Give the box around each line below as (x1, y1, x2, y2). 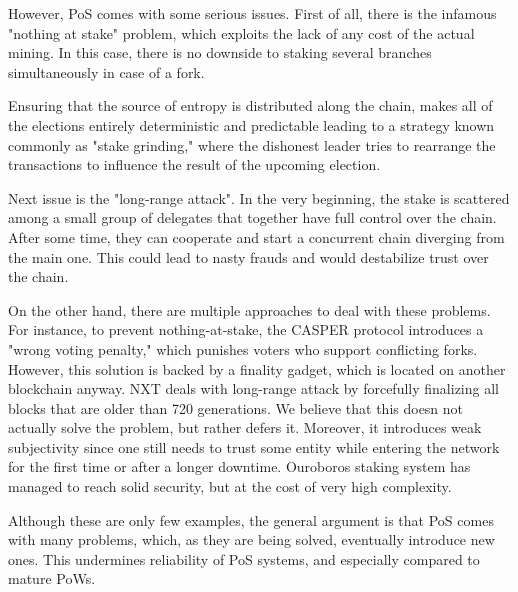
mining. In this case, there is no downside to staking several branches (8, 42, 432, 63)
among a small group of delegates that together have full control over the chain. (8, 207, 497, 228)
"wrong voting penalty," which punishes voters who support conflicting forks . (8, 338, 478, 359)
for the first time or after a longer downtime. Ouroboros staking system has (8, 456, 471, 477)
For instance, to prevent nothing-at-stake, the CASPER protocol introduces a (8, 319, 484, 340)
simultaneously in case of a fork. (8, 61, 205, 82)
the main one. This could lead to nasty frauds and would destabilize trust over (8, 246, 489, 267)
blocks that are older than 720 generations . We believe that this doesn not (8, 397, 464, 418)
